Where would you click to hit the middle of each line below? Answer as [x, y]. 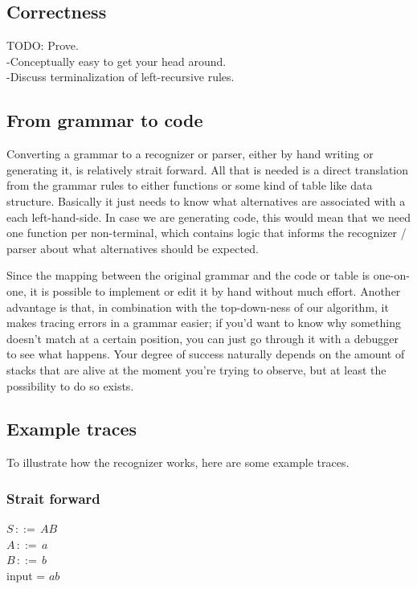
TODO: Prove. [43, 45]
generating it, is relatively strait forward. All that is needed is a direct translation [208, 169]
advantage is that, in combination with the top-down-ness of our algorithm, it [198, 307]
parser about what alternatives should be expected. [133, 248]
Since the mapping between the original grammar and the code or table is [188, 275]
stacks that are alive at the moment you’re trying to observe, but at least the [196, 369]
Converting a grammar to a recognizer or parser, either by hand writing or [190, 154]
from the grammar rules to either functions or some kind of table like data [190, 185]
